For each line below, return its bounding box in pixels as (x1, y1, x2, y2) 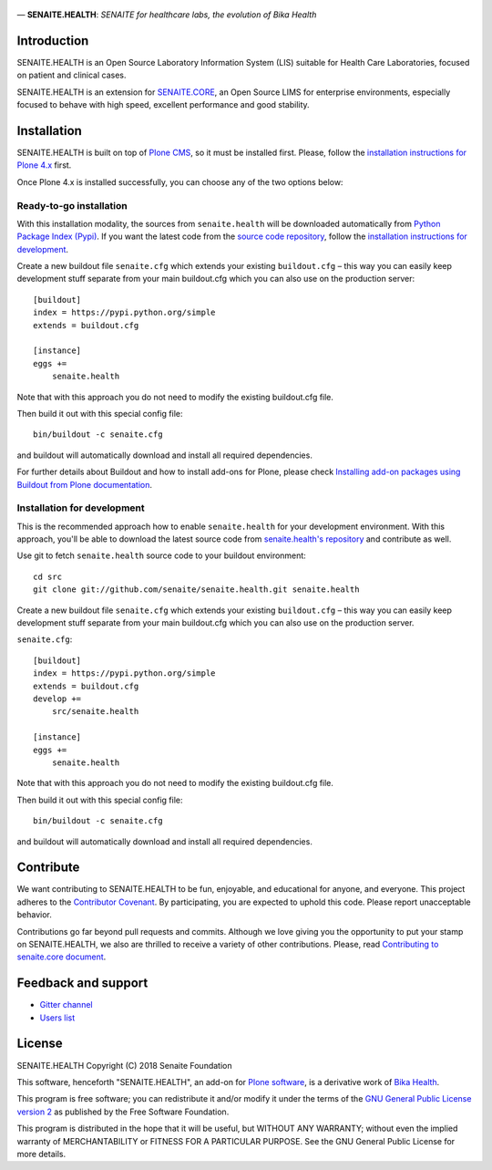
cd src (33, 571, 63, 582)
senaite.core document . (16, 951, 107, 962)
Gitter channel (39, 999, 93, 1010)
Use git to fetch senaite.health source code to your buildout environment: (16, 550, 307, 561)
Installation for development (16, 502, 145, 514)
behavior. (16, 909, 52, 920)
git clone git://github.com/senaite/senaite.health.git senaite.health (33, 585, 360, 595)
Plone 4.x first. (16, 160, 72, 171)
